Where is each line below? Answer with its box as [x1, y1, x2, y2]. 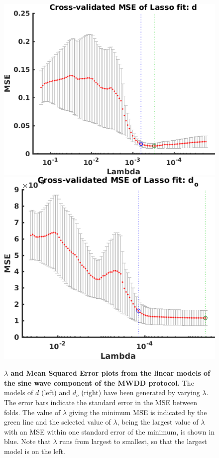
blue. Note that [4, 436, 51, 447]
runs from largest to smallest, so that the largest [59, 436, 207, 447]
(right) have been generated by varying [81, 387, 200, 398]
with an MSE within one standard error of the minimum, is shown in [4, 426, 215, 437]
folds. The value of [4, 407, 61, 417]
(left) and [41, 387, 70, 398]
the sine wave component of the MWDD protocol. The [4, 377, 194, 388]
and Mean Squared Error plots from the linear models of [10, 368, 211, 378]
